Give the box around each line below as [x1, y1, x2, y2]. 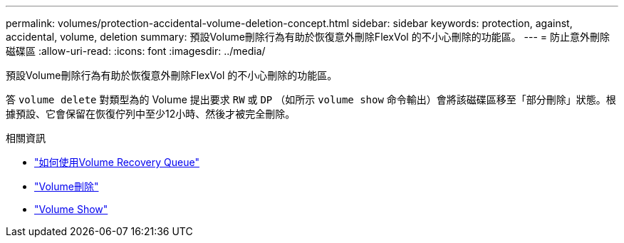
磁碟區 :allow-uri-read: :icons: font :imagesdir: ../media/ [6, 45, 266, 57]
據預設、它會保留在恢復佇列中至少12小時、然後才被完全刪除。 [6, 108, 296, 120]
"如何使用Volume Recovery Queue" [34, 156, 199, 168]
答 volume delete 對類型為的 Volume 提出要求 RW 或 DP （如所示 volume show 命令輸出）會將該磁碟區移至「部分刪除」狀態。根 [6, 93, 616, 105]
